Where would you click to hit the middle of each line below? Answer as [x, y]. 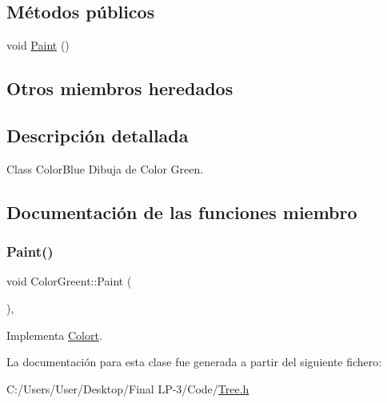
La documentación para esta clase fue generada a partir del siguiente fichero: [194, 362]
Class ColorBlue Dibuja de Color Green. [105, 168]
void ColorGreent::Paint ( [69, 281]
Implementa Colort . [54, 335]
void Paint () [38, 45]
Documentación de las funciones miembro [182, 211]
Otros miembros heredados [120, 88]
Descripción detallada [98, 135]
